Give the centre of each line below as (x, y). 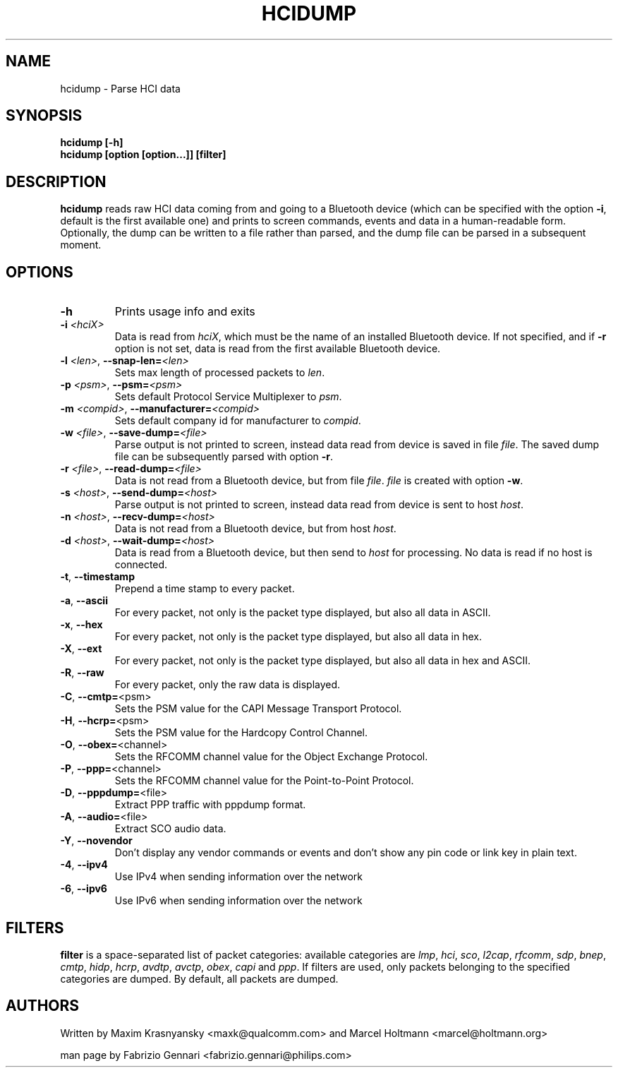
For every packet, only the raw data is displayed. (228, 685)
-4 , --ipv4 (84, 865)
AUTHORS (43, 1006)
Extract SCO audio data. (170, 829)
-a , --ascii (84, 601)
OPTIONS (40, 272)
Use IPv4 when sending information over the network (238, 877)
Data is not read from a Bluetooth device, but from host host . (255, 529)
